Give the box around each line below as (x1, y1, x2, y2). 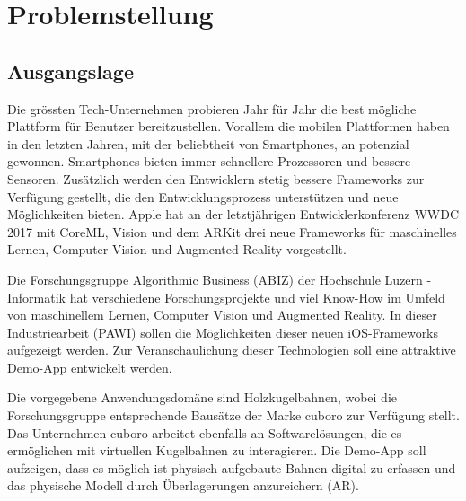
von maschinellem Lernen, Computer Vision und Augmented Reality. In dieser (7, 305, 437, 324)
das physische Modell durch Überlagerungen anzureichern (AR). (7, 476, 359, 495)
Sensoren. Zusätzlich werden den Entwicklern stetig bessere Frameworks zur (7, 169, 425, 188)
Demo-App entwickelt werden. (7, 357, 172, 376)
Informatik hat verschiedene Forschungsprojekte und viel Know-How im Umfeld (7, 287, 445, 306)
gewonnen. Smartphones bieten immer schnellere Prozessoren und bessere (7, 152, 411, 171)
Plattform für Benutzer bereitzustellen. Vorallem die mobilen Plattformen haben (7, 117, 450, 136)
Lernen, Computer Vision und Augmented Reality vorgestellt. (7, 240, 347, 259)
